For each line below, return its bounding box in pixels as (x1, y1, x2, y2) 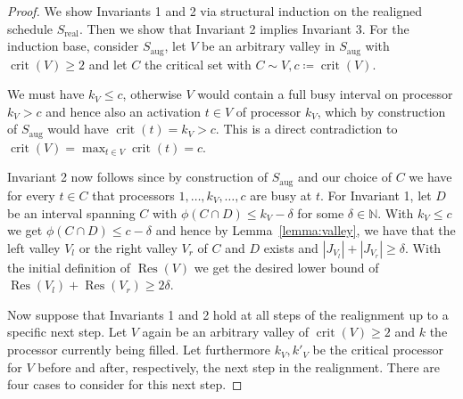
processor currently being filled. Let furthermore (7, 340, 271, 359)
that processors (92, 185, 175, 204)
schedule (7, 19, 54, 37)
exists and (263, 238, 318, 256)
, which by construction (317, 102, 446, 120)
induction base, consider (7, 37, 139, 55)
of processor (236, 102, 302, 120)
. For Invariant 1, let (319, 185, 432, 204)
